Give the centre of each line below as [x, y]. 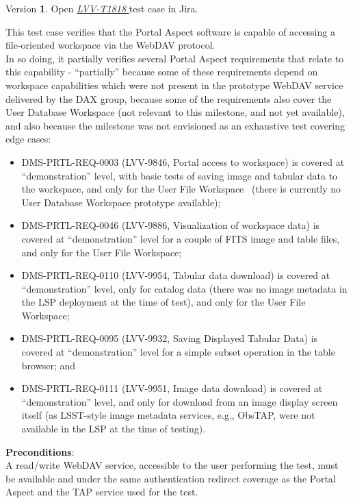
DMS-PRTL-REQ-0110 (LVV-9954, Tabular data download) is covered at [176, 275]
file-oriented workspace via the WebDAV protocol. [110, 45]
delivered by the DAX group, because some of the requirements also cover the [169, 98]
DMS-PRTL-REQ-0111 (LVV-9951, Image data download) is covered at [172, 388]
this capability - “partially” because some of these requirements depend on [162, 72]
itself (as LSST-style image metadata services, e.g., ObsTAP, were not [168, 415]
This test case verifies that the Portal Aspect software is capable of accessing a [170, 31]
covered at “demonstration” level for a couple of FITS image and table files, [181, 238]
